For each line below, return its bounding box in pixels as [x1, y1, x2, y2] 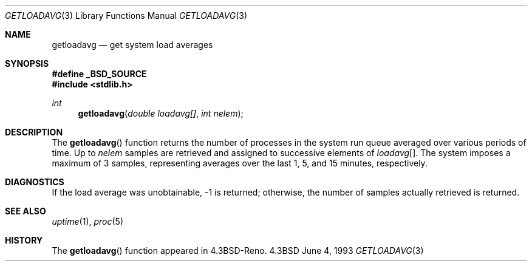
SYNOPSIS [5, 58, 49, 69]
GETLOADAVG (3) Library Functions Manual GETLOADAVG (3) [5, 10, 248, 21]
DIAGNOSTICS [5, 177, 64, 187]
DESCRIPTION [5, 127, 63, 137]
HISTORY [5, 235, 43, 245]
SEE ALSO [5, 206, 46, 216]
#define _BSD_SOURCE [52, 69, 147, 79]
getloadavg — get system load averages [52, 39, 213, 50]
